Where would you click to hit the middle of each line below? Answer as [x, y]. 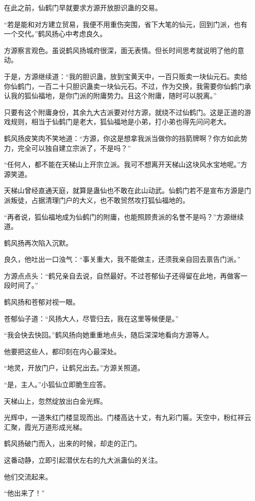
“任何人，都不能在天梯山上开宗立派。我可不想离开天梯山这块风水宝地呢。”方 [126, 164]
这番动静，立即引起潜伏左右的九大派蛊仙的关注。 [83, 460]
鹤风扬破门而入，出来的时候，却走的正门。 [73, 443]
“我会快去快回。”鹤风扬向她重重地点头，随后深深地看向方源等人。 [109, 335]
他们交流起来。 [28, 476]
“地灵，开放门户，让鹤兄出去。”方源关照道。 [74, 368]
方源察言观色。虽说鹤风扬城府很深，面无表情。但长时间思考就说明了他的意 [124, 50]
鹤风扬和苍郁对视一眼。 [42, 302]
